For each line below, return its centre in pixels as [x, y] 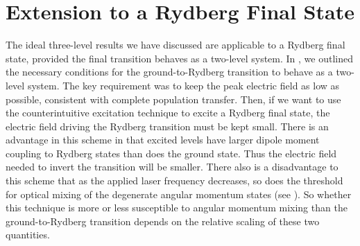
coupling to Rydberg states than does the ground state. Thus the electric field [171, 153]
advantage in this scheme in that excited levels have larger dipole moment [163, 140]
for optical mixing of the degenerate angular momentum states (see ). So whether [179, 194]
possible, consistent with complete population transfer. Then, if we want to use [173, 99]
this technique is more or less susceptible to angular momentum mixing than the [177, 208]
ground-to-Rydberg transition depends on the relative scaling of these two [163, 221]
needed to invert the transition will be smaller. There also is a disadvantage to [172, 167]
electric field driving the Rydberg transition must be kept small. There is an [167, 126]
